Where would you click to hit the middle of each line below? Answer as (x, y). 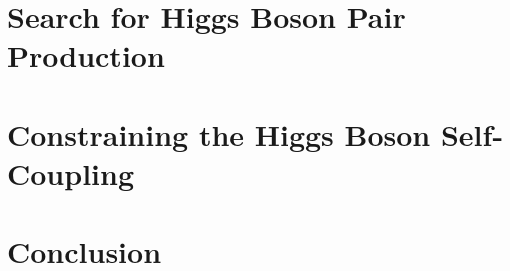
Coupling (71, 172)
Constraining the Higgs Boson (219, 133)
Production (86, 55)
